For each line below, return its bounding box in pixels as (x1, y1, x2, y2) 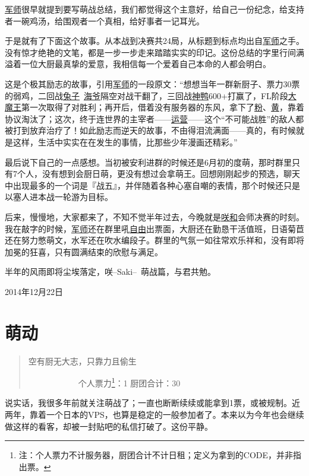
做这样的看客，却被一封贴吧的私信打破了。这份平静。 (5, 420, 213, 432)
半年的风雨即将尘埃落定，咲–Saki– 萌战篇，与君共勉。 (5, 265, 216, 278)
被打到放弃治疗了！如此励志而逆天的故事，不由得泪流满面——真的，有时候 (5, 124, 296, 137)
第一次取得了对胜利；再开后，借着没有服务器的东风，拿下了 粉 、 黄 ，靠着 (21, 101, 304, 113)
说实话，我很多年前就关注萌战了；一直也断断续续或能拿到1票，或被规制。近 (5, 396, 300, 409)
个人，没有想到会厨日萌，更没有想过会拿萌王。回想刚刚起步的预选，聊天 (17, 167, 300, 180)
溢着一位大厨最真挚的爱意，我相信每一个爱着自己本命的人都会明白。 (5, 58, 271, 70)
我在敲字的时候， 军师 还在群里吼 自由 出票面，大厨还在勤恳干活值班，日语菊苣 (5, 222, 304, 234)
